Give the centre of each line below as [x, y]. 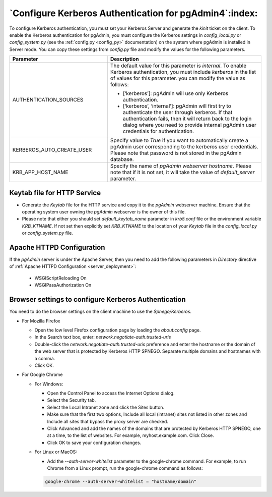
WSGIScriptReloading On [60, 278]
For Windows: [49, 384]
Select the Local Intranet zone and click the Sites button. [106, 407]
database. [122, 159]
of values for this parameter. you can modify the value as [178, 78]
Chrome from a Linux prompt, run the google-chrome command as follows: [125, 468]
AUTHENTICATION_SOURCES [48, 100]
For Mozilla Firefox [41, 321]
